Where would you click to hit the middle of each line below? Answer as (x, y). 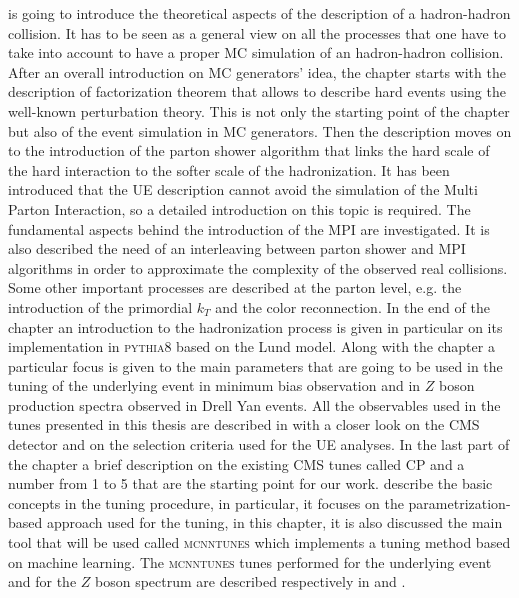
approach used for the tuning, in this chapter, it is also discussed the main (274, 522)
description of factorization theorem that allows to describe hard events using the (257, 91)
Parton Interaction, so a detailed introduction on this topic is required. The (239, 208)
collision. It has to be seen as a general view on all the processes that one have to (257, 32)
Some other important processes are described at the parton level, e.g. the (235, 287)
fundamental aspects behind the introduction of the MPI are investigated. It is (249, 228)
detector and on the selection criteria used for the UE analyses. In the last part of (259, 444)
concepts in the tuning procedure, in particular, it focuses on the (206, 502)
